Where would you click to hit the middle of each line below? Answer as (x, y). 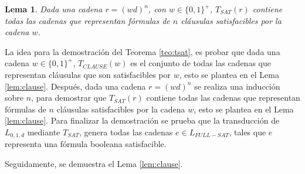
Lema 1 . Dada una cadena (54, 9)
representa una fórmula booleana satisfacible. (86, 144)
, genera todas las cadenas (126, 132)
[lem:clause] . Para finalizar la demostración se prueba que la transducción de (142, 120)
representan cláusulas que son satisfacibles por (88, 74)
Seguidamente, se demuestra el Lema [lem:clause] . (94, 163)
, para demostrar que (69, 98)
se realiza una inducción (237, 86)
